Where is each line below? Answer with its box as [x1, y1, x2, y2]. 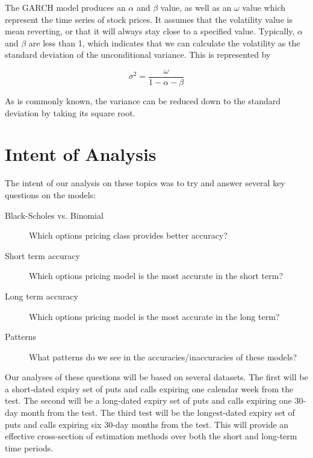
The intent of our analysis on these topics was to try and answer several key [5, 177, 285, 189]
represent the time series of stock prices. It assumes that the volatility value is [5, 13, 293, 25]
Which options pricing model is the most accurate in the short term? [29, 269, 284, 282]
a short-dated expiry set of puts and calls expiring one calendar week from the [5, 382, 294, 395]
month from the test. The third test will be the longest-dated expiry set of [20, 406, 295, 419]
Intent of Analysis [5, 142, 156, 166]
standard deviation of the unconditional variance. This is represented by [5, 48, 271, 61]
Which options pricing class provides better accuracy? [29, 229, 228, 242]
